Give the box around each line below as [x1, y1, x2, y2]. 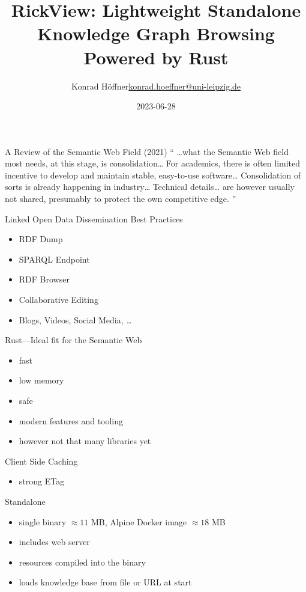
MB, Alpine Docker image [91, 515, 187, 528]
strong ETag [19, 475, 65, 487]
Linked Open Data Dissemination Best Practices [5, 212, 183, 225]
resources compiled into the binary [19, 555, 146, 568]
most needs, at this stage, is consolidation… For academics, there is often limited [5, 157, 301, 169]
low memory [19, 374, 64, 386]
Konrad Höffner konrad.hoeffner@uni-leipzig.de [71, 79, 241, 92]
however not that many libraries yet [19, 435, 151, 447]
